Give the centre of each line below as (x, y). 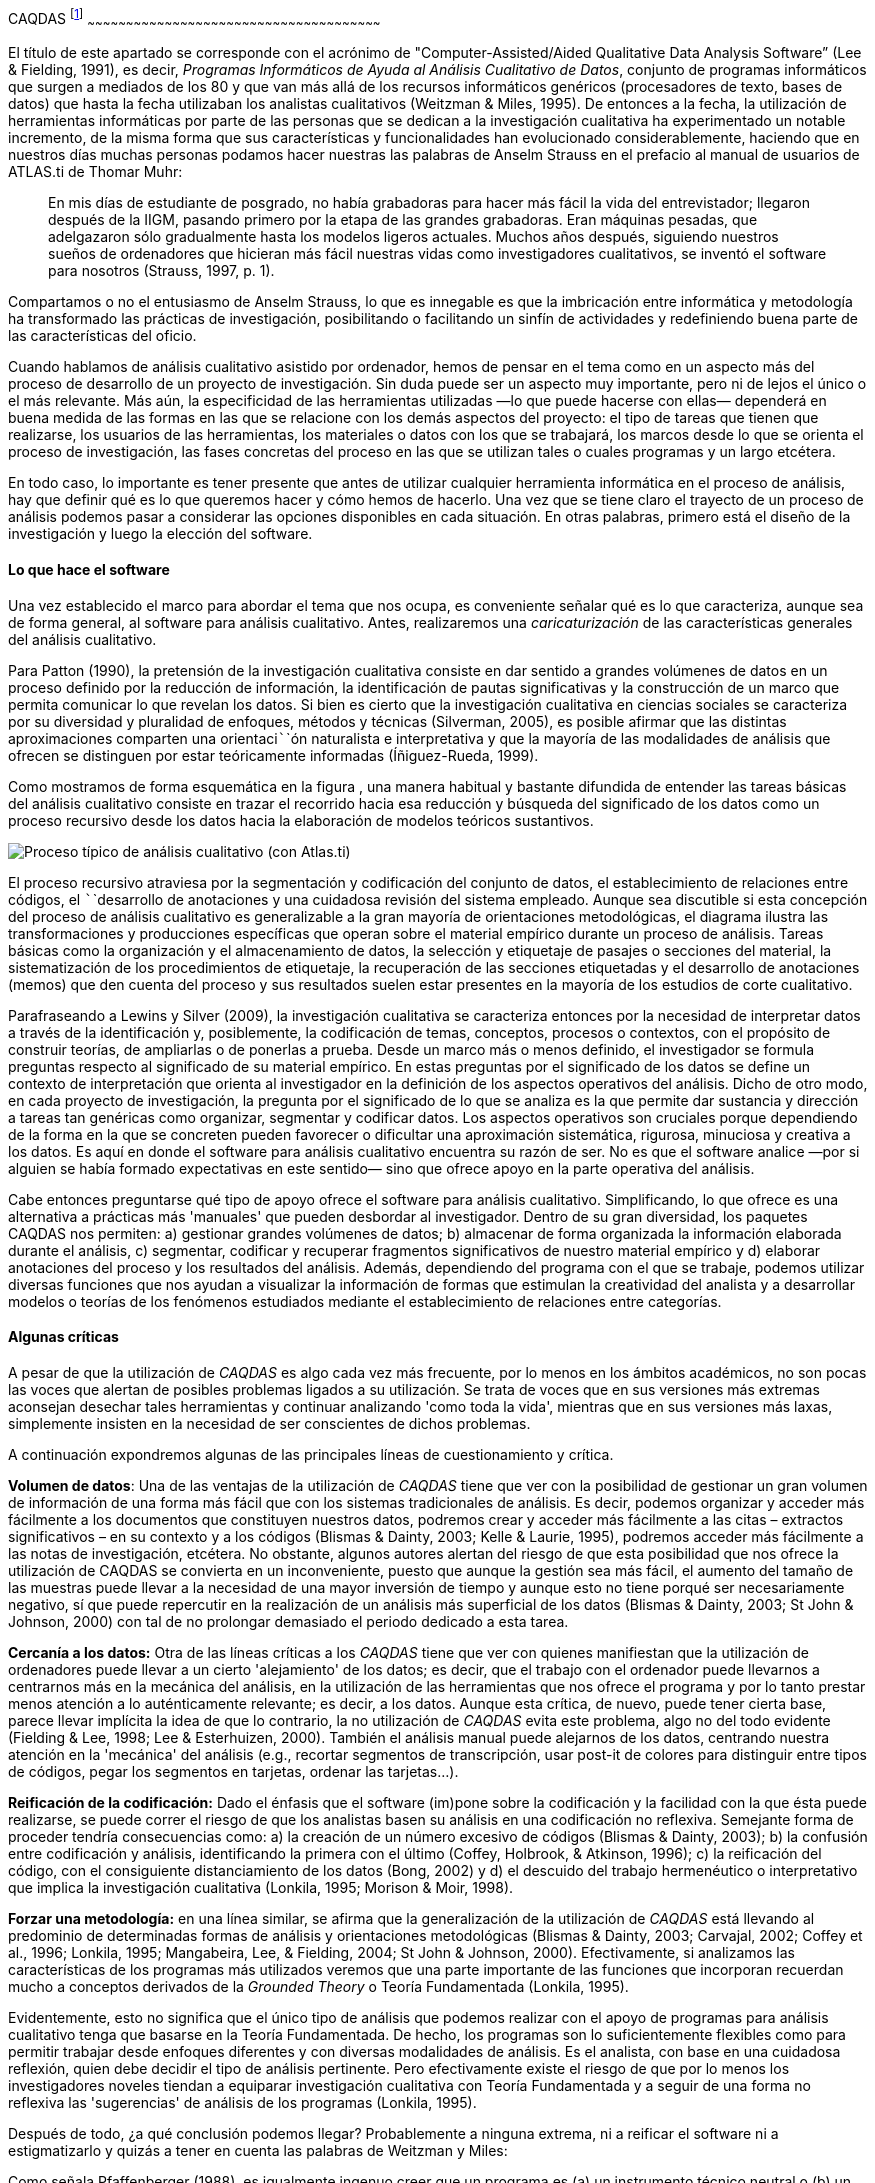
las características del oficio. (102, 336)
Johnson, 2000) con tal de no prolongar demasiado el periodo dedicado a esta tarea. (288, 1621)
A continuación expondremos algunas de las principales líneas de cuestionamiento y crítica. (311, 1454)
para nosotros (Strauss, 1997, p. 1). (161, 271)
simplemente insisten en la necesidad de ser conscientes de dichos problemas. (269, 1423)
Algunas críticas (63, 1337)
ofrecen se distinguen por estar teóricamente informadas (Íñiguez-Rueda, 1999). (273, 755)
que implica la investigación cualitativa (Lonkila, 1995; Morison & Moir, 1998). (261, 1887)
